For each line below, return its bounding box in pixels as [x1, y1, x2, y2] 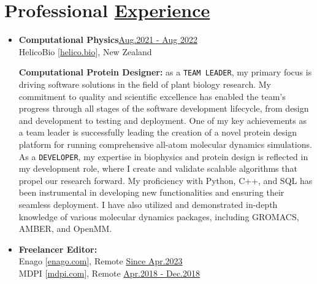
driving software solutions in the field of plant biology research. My [18, 77, 271, 90]
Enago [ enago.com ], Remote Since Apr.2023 [18, 255, 183, 267]
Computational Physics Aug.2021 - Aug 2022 [18, 33, 197, 46]
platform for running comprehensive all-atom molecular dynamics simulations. [18, 137, 312, 150]
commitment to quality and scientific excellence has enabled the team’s [18, 90, 286, 102]
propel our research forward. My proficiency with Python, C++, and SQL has [18, 174, 313, 186]
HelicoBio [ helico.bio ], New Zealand [18, 45, 152, 58]
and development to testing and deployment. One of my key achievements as [18, 113, 307, 126]
